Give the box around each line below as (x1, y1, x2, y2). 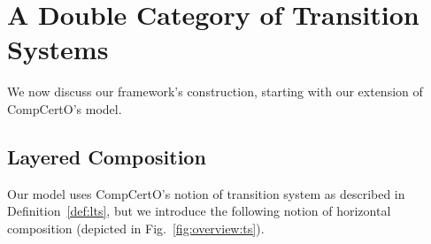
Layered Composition (7, 142, 206, 170)
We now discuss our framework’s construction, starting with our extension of (7, 82, 423, 101)
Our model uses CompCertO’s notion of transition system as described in (7, 184, 405, 202)
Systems (7, 31, 109, 67)
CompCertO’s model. (7, 99, 122, 118)
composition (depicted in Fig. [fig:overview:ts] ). (7, 218, 265, 237)
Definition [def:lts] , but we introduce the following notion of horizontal (7, 202, 391, 220)
